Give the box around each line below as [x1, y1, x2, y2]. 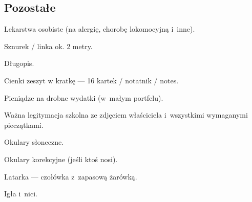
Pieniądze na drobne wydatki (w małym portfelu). [4, 92, 163, 103]
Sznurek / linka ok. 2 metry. [4, 40, 93, 51]
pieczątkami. [4, 119, 44, 130]
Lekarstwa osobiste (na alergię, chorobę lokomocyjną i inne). [4, 24, 195, 34]
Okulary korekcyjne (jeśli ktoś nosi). [4, 153, 118, 164]
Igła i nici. [4, 188, 37, 199]
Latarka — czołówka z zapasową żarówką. [4, 171, 137, 182]
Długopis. [4, 58, 34, 69]
